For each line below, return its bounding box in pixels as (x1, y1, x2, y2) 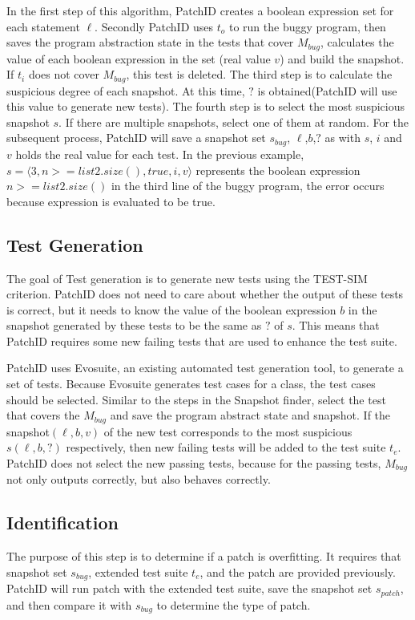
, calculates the (320, 34, 394, 51)
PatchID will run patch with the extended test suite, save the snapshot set (6, 580, 373, 597)
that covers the (6, 407, 80, 423)
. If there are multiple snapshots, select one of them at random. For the (58, 113, 409, 130)
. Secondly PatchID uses (95, 18, 214, 34)
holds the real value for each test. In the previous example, (15, 145, 304, 162)
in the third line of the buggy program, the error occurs (111, 177, 385, 194)
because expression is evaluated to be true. (6, 192, 216, 209)
